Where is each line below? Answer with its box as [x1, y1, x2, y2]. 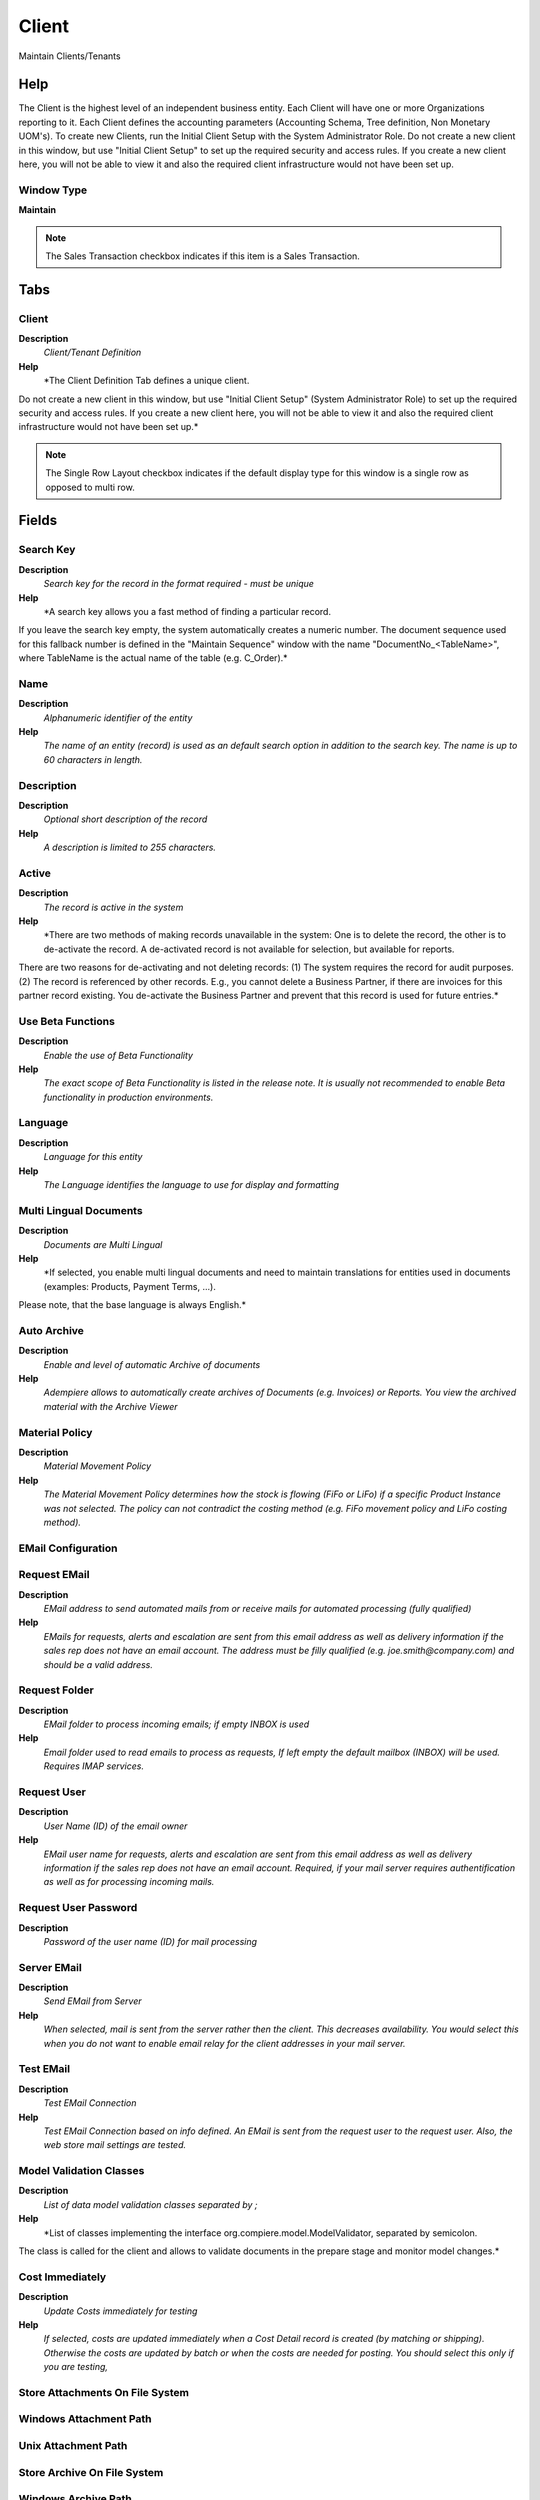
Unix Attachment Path [18, 2438, 128, 2452]
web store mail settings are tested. [43, 2139, 187, 2151]
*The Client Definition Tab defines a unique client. [43, 375, 250, 387]
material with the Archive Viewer [43, 1400, 179, 1412]
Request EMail [18, 1568, 90, 1582]
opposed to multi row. [45, 481, 135, 493]
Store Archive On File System [18, 2465, 164, 2479]
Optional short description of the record [43, 813, 208, 825]
